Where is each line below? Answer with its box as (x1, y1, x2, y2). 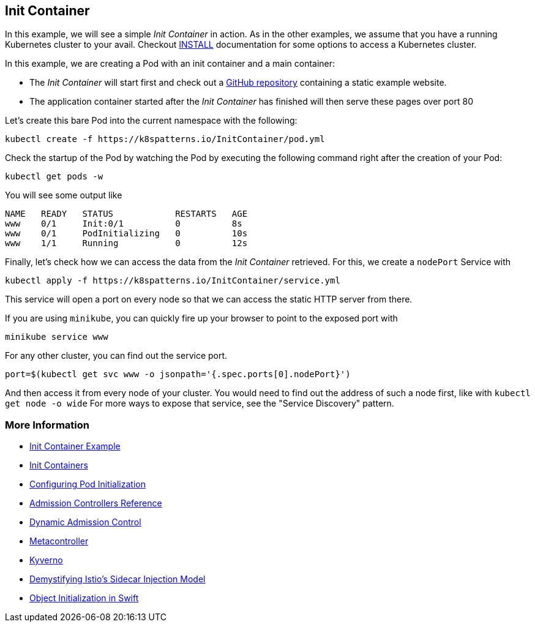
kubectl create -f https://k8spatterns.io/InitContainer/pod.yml (5, 134, 325, 145)
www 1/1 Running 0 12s (5, 238, 248, 249)
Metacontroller (29, 536, 89, 547)
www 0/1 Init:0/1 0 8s (5, 219, 242, 229)
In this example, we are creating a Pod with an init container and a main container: (5, 58, 335, 69)
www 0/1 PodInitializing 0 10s (5, 228, 248, 239)
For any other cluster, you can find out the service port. (5, 350, 228, 361)
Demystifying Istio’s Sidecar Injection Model (29, 574, 206, 585)
